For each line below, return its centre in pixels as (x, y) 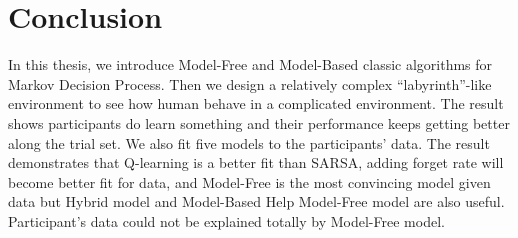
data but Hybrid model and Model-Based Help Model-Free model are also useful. (256, 201)
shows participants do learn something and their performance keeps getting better (259, 122)
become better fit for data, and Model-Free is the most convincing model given (249, 181)
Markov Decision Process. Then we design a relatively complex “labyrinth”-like (250, 83)
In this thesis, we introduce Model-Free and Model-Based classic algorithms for (250, 64)
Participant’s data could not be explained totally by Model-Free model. (226, 220)
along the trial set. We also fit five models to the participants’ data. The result (249, 142)
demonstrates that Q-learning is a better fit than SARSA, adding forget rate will (256, 162)
